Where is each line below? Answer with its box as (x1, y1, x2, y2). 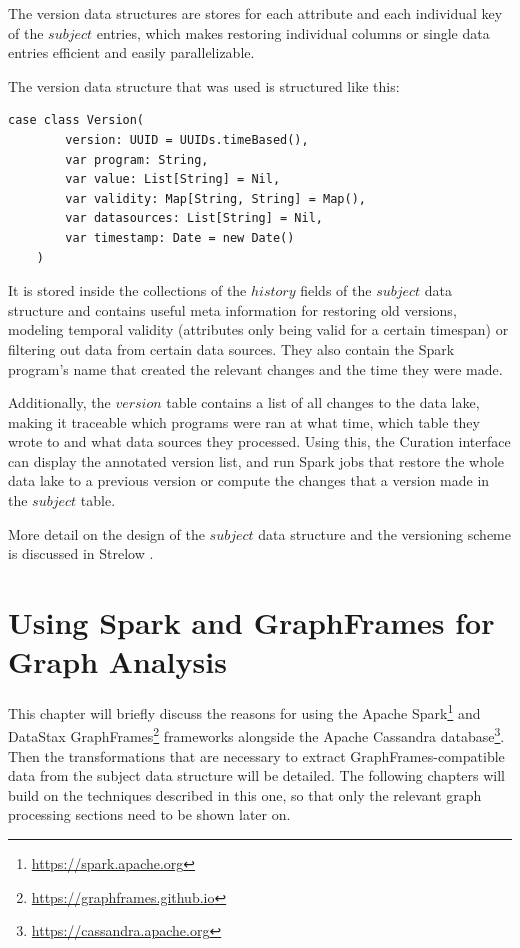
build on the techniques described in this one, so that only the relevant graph (8, 784, 482, 805)
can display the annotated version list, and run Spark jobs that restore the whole (8, 450, 505, 471)
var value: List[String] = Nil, (65, 172, 281, 187)
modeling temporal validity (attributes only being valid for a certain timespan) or (8, 319, 509, 340)
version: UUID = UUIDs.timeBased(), (65, 132, 309, 147)
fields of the (300, 280, 372, 301)
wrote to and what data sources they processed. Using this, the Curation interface (8, 431, 511, 452)
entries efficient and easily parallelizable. (8, 42, 255, 63)
